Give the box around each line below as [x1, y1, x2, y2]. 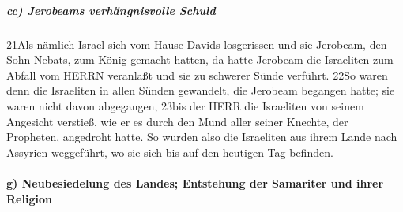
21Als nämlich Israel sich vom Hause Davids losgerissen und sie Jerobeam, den [6, 35, 387, 52]
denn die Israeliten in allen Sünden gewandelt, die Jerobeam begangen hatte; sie [6, 82, 395, 99]
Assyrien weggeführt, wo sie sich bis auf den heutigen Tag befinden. [6, 143, 333, 160]
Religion [6, 190, 52, 206]
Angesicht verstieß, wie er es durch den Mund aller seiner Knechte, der [6, 113, 348, 129]
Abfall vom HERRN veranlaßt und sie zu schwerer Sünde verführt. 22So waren [6, 66, 388, 83]
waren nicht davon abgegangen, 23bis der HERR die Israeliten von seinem [6, 97, 364, 113]
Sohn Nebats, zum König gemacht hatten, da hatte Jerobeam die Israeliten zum [6, 51, 394, 68]
